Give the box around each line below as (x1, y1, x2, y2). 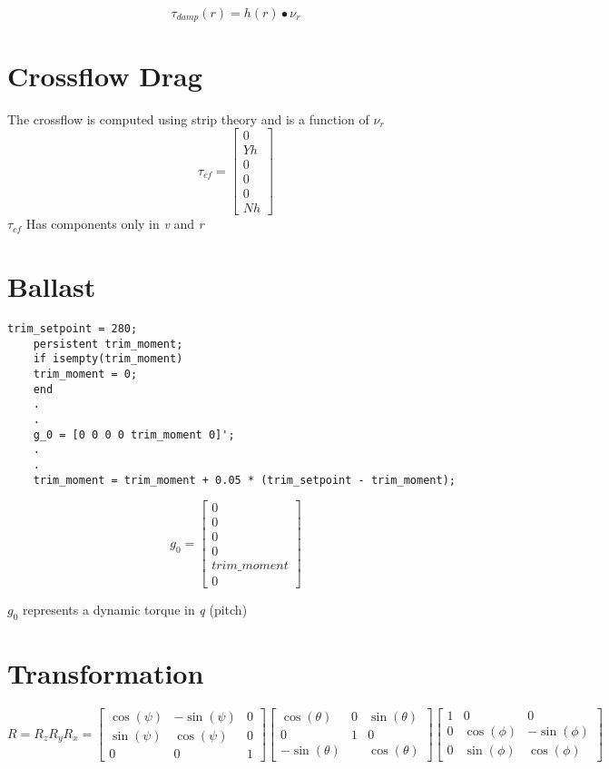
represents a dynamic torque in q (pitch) (23, 600, 248, 619)
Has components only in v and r (25, 214, 204, 233)
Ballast (7, 268, 96, 305)
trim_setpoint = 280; (7, 322, 138, 336)
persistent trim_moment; (33, 337, 183, 350)
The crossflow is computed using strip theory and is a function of (7, 109, 369, 128)
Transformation (7, 655, 204, 692)
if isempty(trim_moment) (33, 352, 183, 366)
